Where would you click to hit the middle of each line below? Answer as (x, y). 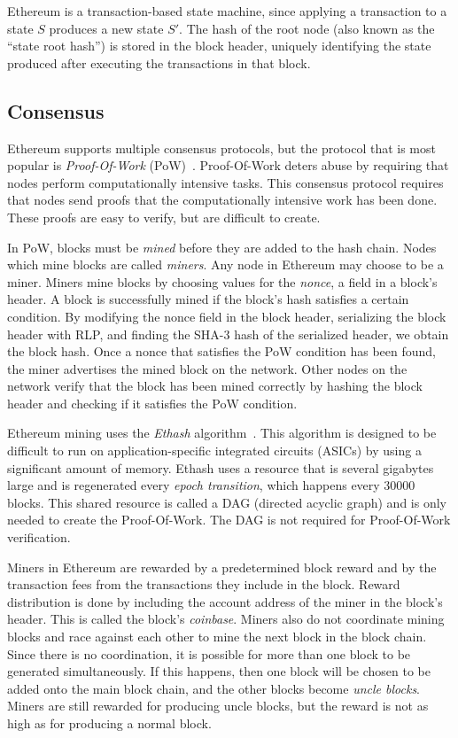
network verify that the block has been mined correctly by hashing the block (215, 386)
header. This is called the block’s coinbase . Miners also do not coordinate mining (226, 619)
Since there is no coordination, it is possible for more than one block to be (209, 653)
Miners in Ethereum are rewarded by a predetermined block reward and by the (222, 567)
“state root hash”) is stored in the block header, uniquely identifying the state (219, 46)
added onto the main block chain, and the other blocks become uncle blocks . (214, 688)
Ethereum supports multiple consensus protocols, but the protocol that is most (221, 148)
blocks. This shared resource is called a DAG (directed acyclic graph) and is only (227, 502)
